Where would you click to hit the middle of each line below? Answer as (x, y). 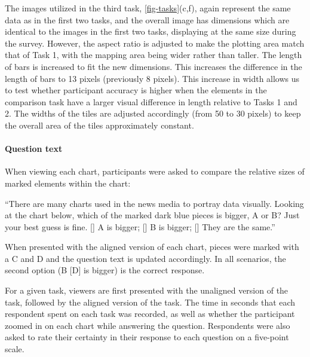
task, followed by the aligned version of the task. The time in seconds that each (150, 302)
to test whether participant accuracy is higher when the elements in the (136, 90)
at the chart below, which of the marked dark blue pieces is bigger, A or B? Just (152, 215)
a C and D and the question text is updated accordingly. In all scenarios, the (145, 258)
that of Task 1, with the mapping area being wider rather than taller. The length (154, 55)
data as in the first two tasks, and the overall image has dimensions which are (147, 19)
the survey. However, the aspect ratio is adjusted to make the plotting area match (155, 43)
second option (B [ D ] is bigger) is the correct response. (105, 270)
